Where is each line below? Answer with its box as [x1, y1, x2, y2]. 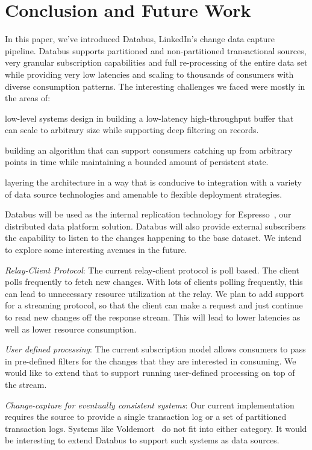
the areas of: [5, 92, 51, 104]
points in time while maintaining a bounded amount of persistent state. [5, 155, 269, 168]
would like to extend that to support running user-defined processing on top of [5, 366, 295, 379]
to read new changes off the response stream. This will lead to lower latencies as [5, 311, 301, 323]
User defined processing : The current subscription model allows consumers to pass [5, 343, 306, 355]
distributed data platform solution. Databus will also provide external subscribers [5, 219, 306, 232]
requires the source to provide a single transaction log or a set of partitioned [5, 410, 287, 423]
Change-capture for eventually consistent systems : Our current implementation [5, 398, 295, 411]
